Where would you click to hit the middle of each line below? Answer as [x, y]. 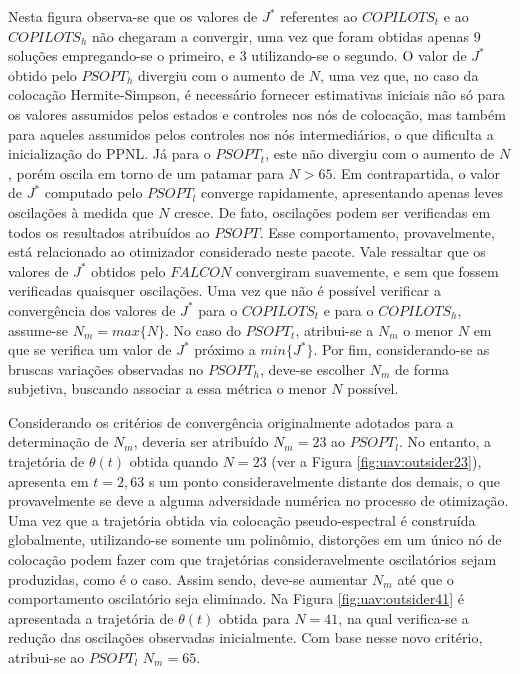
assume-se [38, 329]
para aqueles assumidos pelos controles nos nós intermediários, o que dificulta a [251, 133]
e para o [348, 309]
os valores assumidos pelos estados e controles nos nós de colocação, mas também [257, 113]
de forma [422, 368]
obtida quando [174, 461]
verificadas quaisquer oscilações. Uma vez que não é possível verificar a [225, 290]
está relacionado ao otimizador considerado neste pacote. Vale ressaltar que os [247, 251]
